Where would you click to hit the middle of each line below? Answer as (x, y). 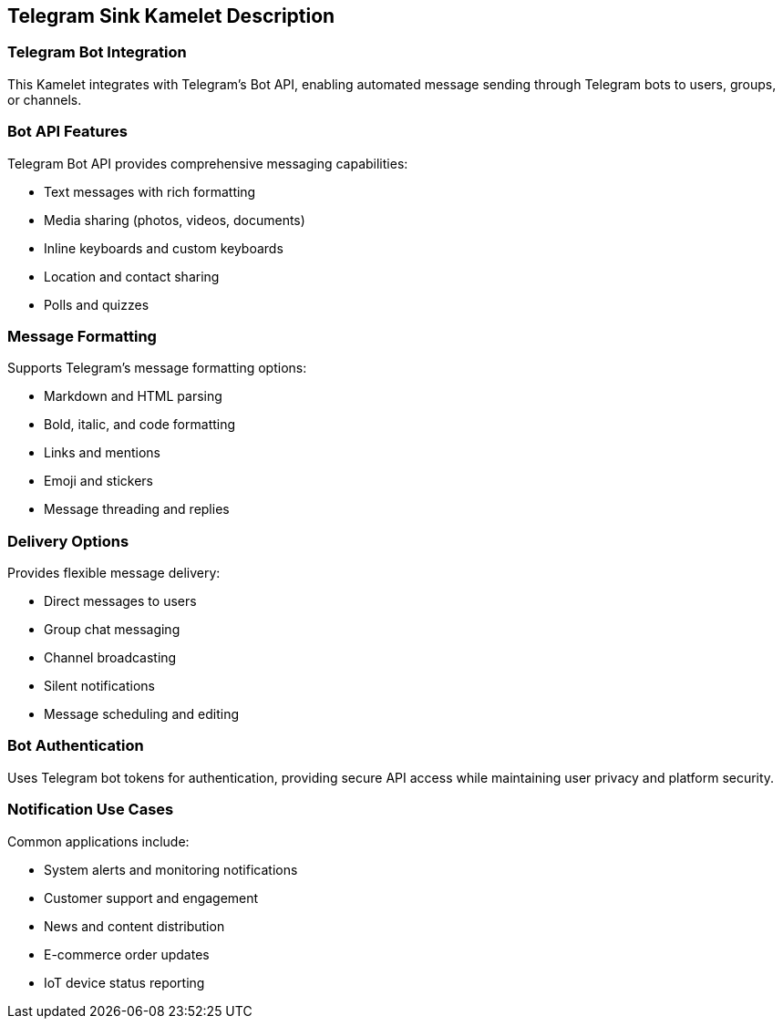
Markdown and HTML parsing (133, 396)
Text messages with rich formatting (150, 191)
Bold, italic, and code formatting (140, 425)
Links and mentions (102, 453)
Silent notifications (99, 686)
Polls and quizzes (97, 304)
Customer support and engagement (151, 898)
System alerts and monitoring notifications (171, 869)
